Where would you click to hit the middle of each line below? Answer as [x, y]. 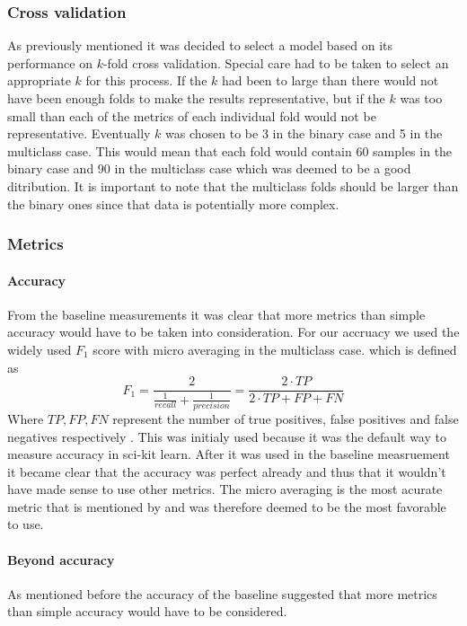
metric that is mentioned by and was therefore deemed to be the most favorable [227, 506]
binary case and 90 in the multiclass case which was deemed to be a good [209, 168]
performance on [50, 62]
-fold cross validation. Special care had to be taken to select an [276, 62]
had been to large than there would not [330, 80]
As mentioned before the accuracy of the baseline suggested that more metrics [222, 593]
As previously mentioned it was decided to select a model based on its [200, 45]
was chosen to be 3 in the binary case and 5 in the [304, 133]
